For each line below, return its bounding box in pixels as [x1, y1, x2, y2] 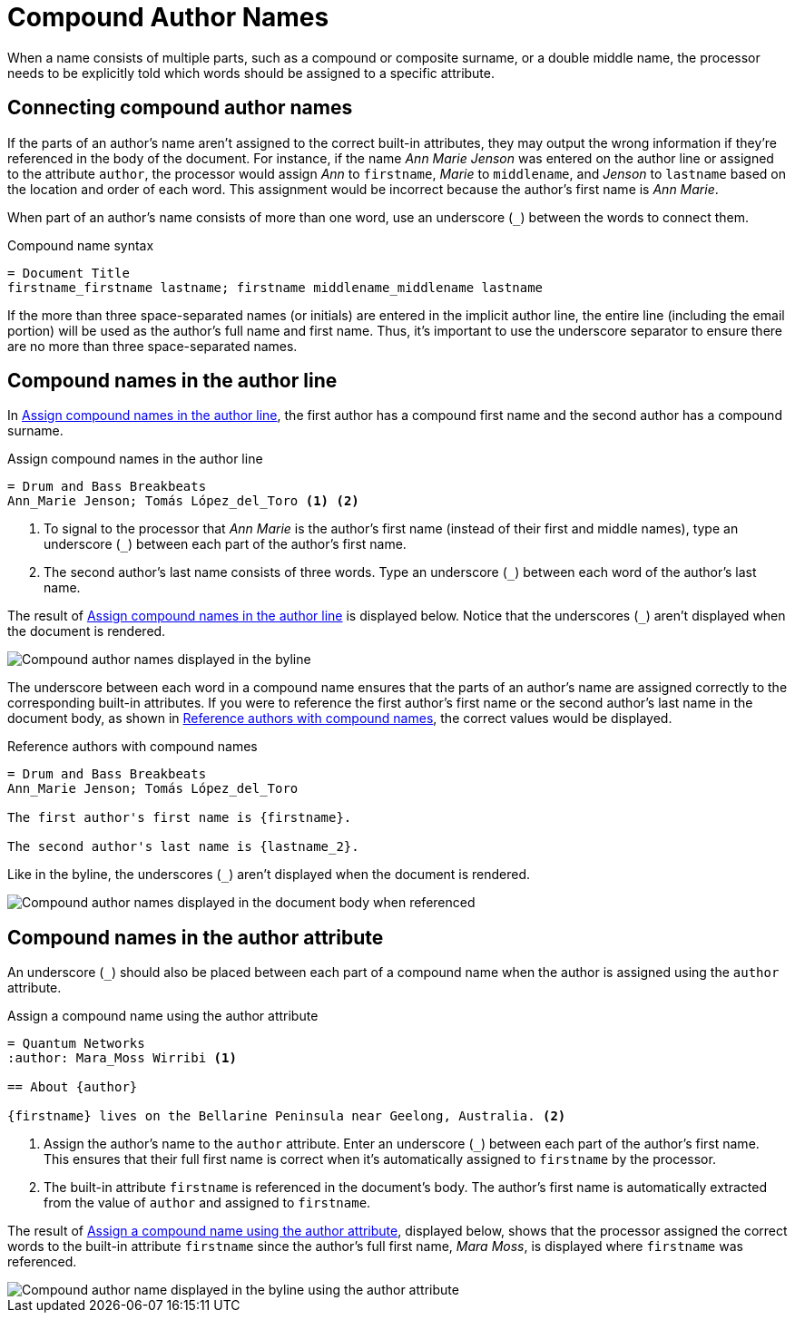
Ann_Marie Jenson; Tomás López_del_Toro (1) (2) [7, 494, 359, 509]
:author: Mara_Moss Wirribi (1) [7, 1051, 237, 1066]
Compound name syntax [7, 237, 154, 253]
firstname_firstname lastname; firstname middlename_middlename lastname [7, 279, 544, 295]
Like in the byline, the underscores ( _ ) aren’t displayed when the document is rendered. [7, 866, 531, 883]
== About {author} [7, 1080, 138, 1095]
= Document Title [7, 265, 130, 280]
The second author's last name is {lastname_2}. [7, 839, 359, 855]
